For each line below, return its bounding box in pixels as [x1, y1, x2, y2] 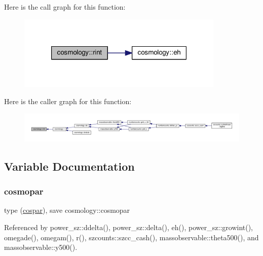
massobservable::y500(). [4, 242, 78, 252]
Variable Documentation [4, 158, 135, 174]
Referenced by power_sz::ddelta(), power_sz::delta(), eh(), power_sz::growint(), [4, 222, 253, 233]
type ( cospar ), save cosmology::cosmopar [4, 205, 130, 215]
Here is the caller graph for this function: [4, 95, 132, 106]
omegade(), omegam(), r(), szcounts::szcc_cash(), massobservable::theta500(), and [4, 232, 259, 242]
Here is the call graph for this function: [4, 2, 126, 12]
